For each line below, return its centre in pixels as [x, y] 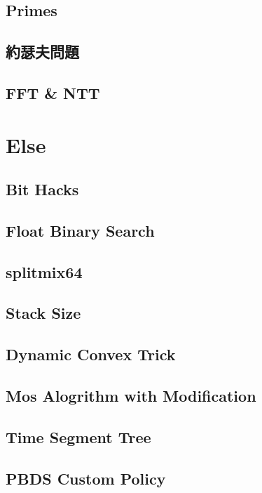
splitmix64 [44, 271]
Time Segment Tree [78, 436]
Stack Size [43, 313]
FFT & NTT [53, 92]
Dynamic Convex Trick [91, 354]
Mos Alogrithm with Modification [131, 396]
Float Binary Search [80, 230]
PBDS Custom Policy [86, 478]
